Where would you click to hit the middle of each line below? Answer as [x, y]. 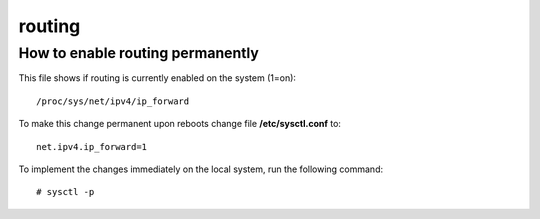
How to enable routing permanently [138, 53]
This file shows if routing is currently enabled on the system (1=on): [157, 78]
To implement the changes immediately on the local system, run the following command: [201, 169]
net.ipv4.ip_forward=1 [92, 146]
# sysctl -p [65, 192]
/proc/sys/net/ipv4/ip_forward [113, 101]
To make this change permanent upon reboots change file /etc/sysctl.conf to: [180, 124]
